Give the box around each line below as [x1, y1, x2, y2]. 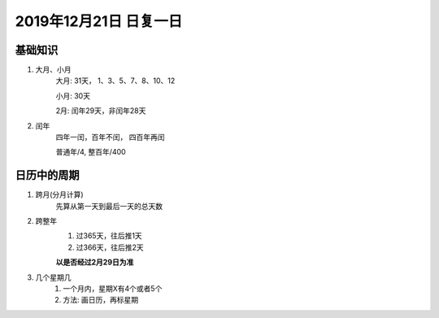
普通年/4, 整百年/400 [55, 147, 126, 157]
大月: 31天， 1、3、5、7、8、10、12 [55, 76, 176, 85]
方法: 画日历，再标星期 [63, 295, 138, 305]
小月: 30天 [55, 90, 91, 101]
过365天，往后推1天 [76, 231, 142, 241]
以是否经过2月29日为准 [55, 257, 134, 268]
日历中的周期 [15, 168, 80, 182]
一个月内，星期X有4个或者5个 [63, 284, 163, 294]
